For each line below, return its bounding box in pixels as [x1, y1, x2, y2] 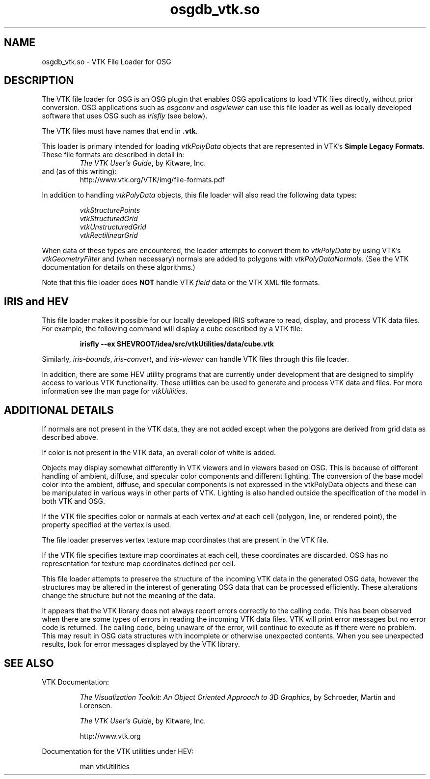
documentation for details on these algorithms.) [42, 263, 195, 272]
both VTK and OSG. [42, 497, 106, 506]
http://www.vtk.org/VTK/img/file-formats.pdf [80, 175, 225, 184]
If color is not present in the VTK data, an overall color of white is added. [42, 448, 276, 457]
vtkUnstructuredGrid [80, 223, 146, 231]
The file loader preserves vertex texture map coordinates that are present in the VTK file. [42, 536, 329, 545]
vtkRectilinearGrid [80, 231, 138, 240]
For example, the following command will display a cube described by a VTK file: [42, 324, 303, 333]
